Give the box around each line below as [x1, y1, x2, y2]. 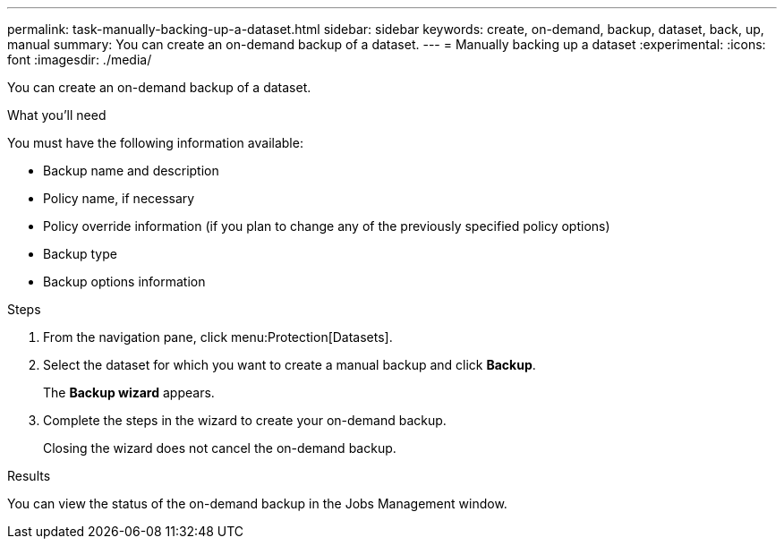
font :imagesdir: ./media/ [7, 52, 152, 67]
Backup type [43, 246, 117, 261]
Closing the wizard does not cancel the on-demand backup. [43, 440, 396, 456]
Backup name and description [43, 163, 219, 178]
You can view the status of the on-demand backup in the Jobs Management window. [7, 496, 507, 511]
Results [7, 468, 51, 483]
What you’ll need [7, 107, 107, 123]
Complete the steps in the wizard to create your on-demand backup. [43, 413, 447, 428]
